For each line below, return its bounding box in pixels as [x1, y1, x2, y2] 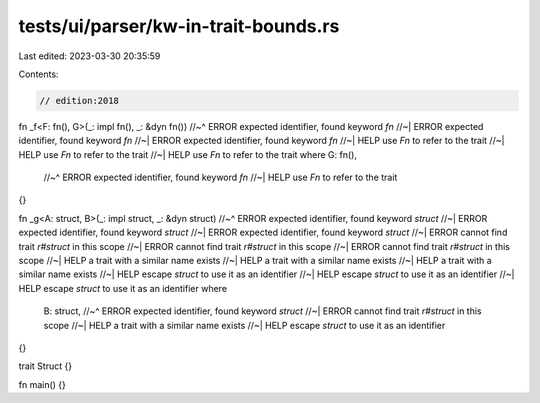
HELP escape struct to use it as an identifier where [18, 282, 228, 294]
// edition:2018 [39, 95, 120, 106]
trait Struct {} [18, 360, 73, 372]
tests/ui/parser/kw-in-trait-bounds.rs [18, 15, 340, 37]
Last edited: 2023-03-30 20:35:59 [18, 50, 161, 62]
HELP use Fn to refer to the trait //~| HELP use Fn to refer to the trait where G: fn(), [18, 148, 357, 160]
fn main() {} [18, 378, 67, 390]
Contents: [18, 68, 59, 80]
